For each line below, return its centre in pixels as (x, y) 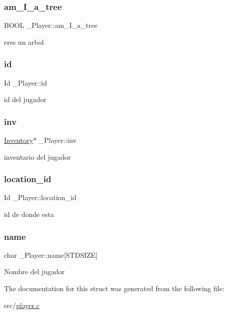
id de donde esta (29, 214)
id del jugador (25, 99)
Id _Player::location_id (40, 197)
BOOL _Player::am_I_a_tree (51, 25)
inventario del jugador (38, 157)
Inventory (19, 140)
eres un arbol (24, 42)
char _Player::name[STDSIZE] (51, 255)
